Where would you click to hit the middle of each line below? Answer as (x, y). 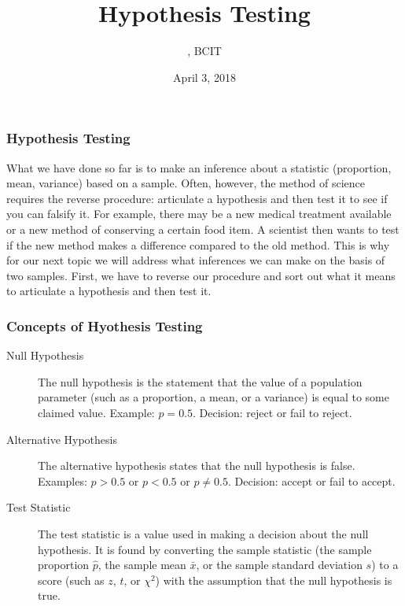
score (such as (71, 580)
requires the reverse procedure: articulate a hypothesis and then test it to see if (197, 198)
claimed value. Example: (96, 412)
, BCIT (204, 51)
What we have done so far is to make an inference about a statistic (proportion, (199, 167)
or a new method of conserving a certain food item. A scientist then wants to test (203, 229)
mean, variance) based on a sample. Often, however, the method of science (186, 183)
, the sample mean (142, 565)
